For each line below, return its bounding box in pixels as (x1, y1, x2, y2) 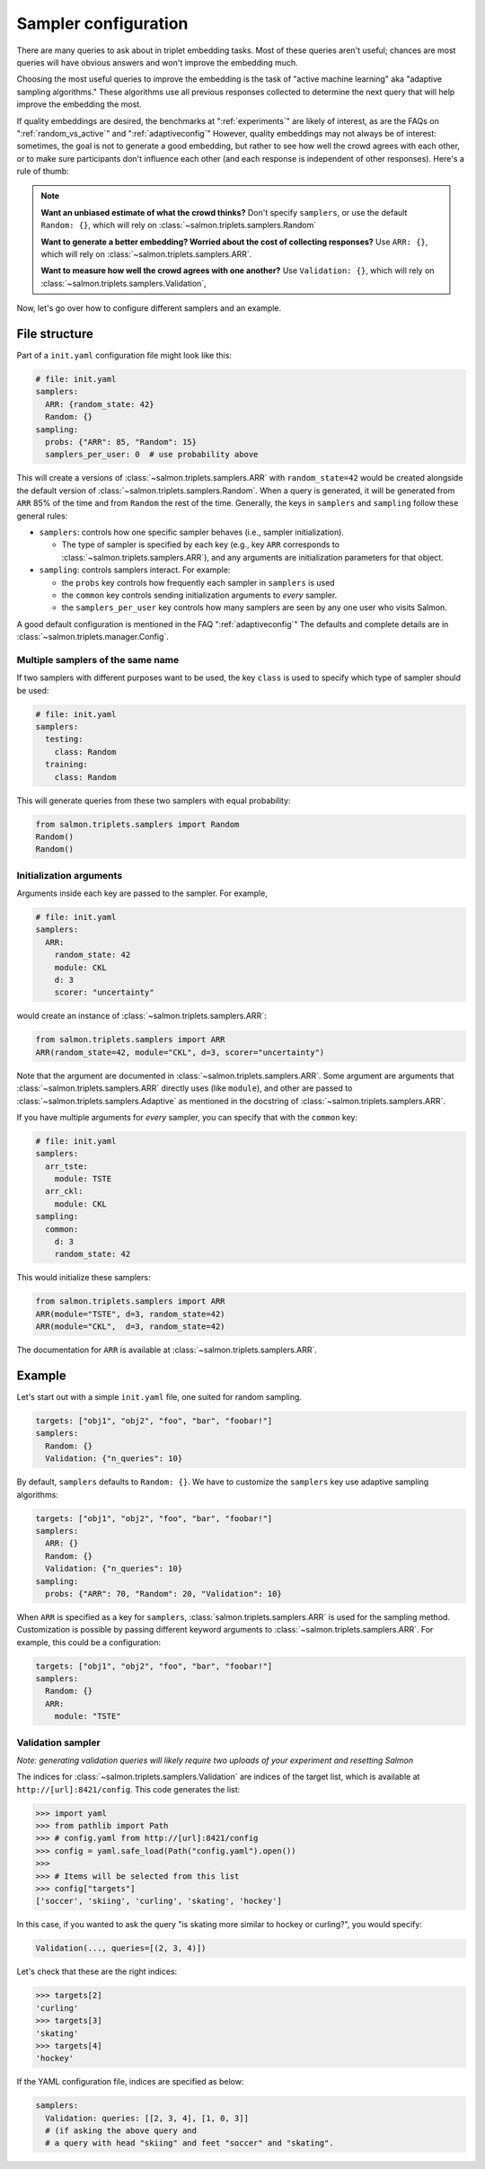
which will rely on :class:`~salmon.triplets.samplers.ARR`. (40, 249, 252, 260)
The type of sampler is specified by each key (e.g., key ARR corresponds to (61, 539, 340, 550)
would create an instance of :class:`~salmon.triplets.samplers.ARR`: (16, 1011, 267, 1022)
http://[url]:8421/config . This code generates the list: (16, 1784, 241, 1794)
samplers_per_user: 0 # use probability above (45, 449, 259, 460)
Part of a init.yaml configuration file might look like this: (16, 350, 233, 361)
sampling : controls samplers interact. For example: (39, 564, 231, 575)
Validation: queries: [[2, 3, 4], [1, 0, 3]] (45, 2112, 249, 2123)
